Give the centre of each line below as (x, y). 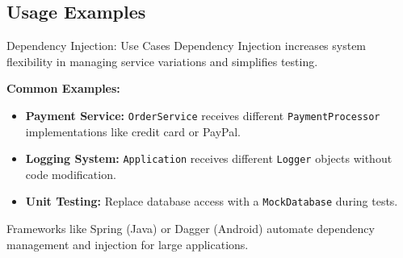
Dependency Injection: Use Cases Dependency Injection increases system (187, 46)
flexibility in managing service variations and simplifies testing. (162, 61)
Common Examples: (63, 88)
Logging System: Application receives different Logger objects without (209, 158)
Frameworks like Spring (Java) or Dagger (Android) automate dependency (191, 229)
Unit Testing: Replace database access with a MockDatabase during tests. (212, 201)
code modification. (71, 174)
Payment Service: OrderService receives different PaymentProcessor (203, 115)
